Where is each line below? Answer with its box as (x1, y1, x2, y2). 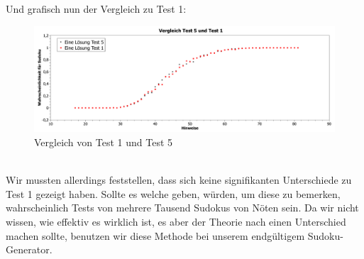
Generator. (6, 242, 53, 257)
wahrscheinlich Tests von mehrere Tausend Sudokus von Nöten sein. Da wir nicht (6, 200, 359, 215)
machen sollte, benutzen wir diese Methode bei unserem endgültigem (6, 228, 305, 243)
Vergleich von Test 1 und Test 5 (34, 135, 173, 150)
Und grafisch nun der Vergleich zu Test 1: (6, 1, 187, 16)
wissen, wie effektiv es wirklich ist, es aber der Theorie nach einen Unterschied (6, 214, 346, 229)
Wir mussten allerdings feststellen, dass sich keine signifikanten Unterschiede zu (6, 172, 352, 187)
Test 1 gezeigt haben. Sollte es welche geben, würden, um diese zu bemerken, (6, 186, 341, 201)
